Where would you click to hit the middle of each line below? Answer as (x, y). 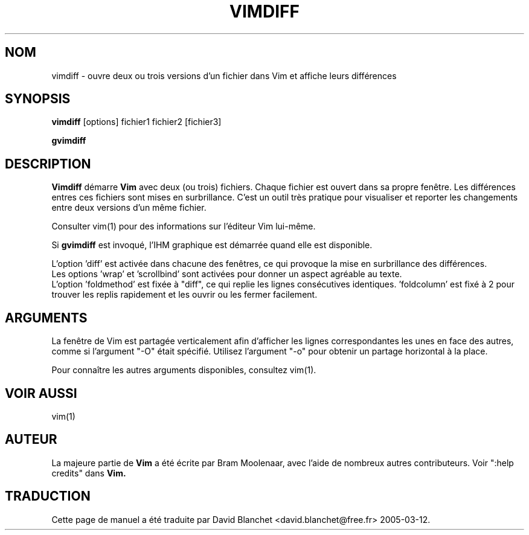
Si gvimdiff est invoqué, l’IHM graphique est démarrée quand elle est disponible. (212, 245)
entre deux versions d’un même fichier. (129, 208)
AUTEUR (31, 440)
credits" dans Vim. (89, 473)
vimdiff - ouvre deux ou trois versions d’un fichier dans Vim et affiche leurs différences (224, 75)
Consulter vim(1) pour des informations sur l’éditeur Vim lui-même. (184, 226)
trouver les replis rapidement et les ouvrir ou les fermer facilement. (184, 295)
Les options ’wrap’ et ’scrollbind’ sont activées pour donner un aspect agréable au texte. (227, 274)
